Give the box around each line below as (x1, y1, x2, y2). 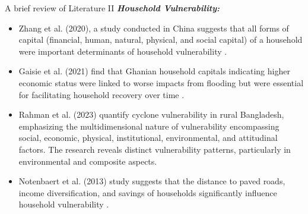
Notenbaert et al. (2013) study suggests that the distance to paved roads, (18, 175, 285, 187)
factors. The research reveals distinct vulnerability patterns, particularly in (18, 143, 291, 155)
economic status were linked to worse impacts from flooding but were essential (18, 76, 304, 89)
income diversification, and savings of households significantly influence (18, 186, 277, 199)
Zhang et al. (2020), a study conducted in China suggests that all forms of (18, 21, 289, 34)
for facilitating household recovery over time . (18, 88, 185, 100)
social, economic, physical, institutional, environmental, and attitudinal (18, 131, 278, 144)
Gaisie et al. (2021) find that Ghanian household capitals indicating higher (18, 65, 290, 77)
